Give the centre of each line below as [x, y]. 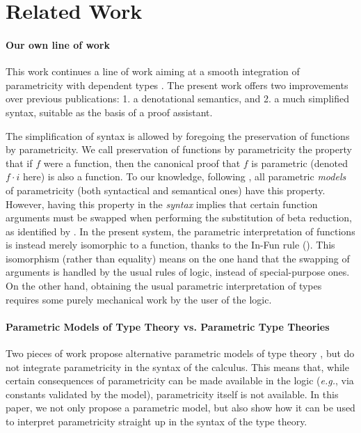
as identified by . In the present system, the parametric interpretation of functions [180, 231]
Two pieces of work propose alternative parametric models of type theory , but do [180, 353]
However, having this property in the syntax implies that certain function [162, 204]
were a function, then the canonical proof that [142, 163]
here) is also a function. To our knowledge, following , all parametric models [184, 176]
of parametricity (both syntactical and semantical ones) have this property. [166, 190]
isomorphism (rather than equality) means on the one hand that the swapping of [178, 258]
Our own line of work [58, 44]
